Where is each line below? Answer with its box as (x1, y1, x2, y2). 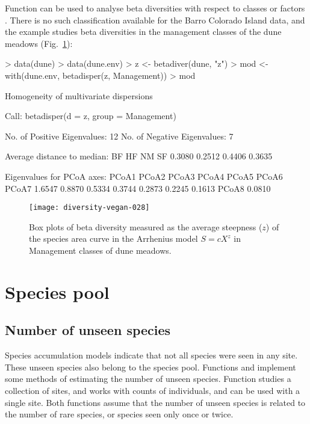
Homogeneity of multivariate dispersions (5, 89, 153, 102)
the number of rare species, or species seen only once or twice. (5, 408, 234, 420)
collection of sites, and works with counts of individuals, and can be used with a (5, 384, 300, 396)
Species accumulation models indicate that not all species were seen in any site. (5, 349, 298, 361)
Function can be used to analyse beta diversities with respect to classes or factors (5, 2, 305, 14)
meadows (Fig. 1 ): (5, 37, 73, 49)
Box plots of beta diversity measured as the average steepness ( (29, 220, 262, 233)
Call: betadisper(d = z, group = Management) (5, 109, 176, 122)
